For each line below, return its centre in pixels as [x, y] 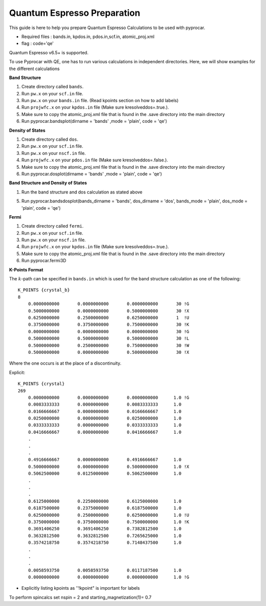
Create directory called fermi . [52, 226]
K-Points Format [26, 269]
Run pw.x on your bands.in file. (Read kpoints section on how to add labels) [100, 101]
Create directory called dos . [50, 139]
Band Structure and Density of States [48, 183]
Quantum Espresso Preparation [75, 13]
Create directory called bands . [52, 87]
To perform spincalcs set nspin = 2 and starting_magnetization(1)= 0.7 [80, 597]
